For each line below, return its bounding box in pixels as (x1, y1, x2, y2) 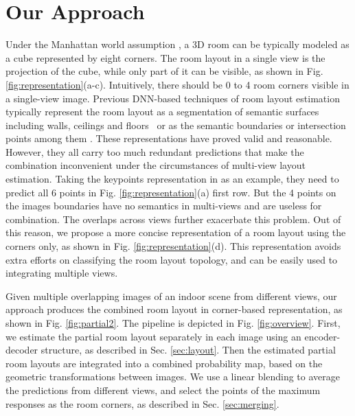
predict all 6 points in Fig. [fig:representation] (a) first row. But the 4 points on (5, 185, 336, 199)
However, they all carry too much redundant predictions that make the (5, 144, 304, 159)
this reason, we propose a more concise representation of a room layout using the (5, 225, 346, 240)
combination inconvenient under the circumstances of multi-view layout (5, 158, 306, 172)
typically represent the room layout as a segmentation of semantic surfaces (5, 104, 319, 119)
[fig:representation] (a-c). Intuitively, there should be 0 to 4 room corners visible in (5, 77, 350, 91)
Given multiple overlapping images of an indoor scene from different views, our (5, 288, 337, 303)
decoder (5, 343, 38, 357)
